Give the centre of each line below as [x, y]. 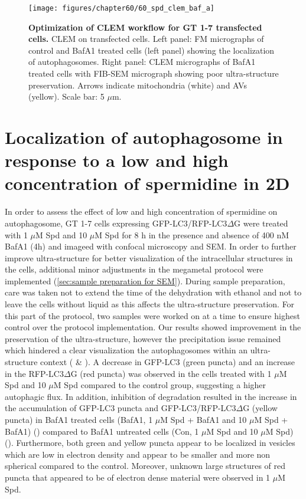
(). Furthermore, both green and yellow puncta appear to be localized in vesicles [150, 443]
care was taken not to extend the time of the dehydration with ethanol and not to [153, 292]
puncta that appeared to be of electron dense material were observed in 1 [138, 477]
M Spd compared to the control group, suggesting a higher [160, 385]
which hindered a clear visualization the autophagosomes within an [126, 350]
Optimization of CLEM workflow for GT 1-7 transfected [145, 27]
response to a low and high [117, 160]
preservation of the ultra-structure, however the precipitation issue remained [143, 338]
